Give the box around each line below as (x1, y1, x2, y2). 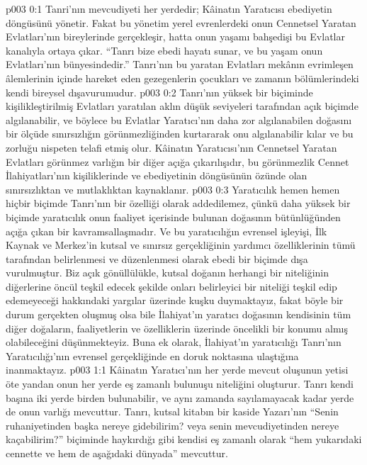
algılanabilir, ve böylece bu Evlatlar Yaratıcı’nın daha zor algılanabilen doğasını (6, 112, 352, 127)
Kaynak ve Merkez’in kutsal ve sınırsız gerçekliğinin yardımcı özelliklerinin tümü (6, 237, 356, 252)
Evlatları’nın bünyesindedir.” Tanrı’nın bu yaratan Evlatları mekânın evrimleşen (6, 57, 354, 72)
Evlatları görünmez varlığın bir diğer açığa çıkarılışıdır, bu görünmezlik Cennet (6, 154, 349, 169)
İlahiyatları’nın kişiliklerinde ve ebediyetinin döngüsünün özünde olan (6, 168, 307, 183)
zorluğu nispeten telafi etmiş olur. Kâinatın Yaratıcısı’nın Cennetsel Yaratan (6, 140, 337, 155)
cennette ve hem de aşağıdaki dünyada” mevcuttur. (6, 446, 228, 460)
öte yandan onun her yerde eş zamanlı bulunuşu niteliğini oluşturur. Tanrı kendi (6, 376, 354, 391)
